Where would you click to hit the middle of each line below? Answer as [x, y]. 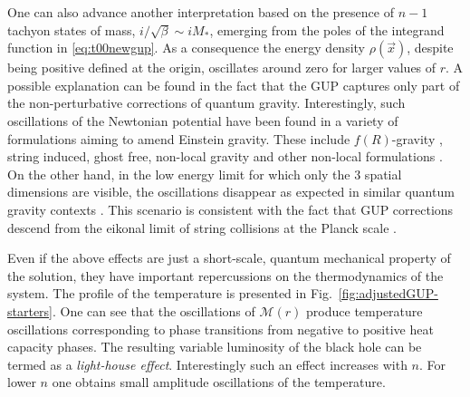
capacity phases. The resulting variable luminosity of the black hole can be [215, 347]
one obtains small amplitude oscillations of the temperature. [219, 382]
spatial [383, 174]
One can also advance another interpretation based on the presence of [201, 12]
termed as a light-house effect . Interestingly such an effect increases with [207, 364]
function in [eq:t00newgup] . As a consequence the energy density [187, 48]
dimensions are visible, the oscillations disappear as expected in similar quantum [231, 192]
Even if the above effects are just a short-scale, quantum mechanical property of [229, 258]
